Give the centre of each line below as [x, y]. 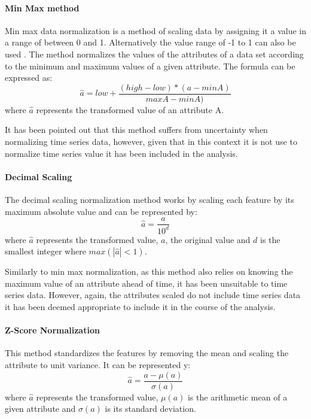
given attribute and [40, 409]
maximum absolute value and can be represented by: [101, 211]
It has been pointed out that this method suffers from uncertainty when [136, 130]
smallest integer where [45, 251]
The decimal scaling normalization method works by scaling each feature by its [150, 199]
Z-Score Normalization [52, 330]
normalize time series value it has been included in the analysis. [121, 153]
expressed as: [29, 78]
